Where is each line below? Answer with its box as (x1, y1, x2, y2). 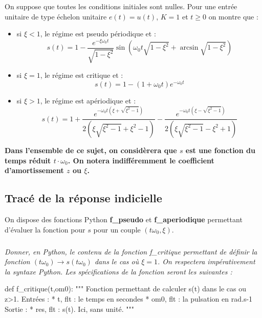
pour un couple (93, 224, 141, 235)
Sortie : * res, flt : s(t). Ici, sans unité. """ (5, 303, 134, 314)
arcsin (180, 44, 199, 52)
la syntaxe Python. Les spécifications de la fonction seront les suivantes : (5, 266, 232, 277)
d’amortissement (5, 165, 64, 176)
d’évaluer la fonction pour (5, 224, 85, 235)
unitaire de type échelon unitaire (5, 11, 107, 22)
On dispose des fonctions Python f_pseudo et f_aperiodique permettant (5, 214, 243, 224)
